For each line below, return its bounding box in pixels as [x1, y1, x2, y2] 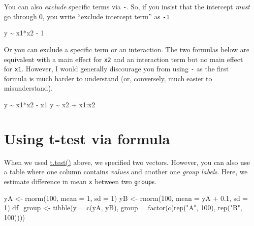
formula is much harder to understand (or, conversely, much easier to [4, 73, 212, 83]
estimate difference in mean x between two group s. [4, 176, 157, 186]
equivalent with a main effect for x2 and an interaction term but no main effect [4, 54, 243, 64]
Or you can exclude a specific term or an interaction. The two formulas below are [4, 44, 250, 54]
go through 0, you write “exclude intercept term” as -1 [4, 11, 170, 21]
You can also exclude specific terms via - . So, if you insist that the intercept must [4, 1, 250, 11]
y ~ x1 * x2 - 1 [4, 28, 44, 38]
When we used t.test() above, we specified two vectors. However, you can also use [4, 157, 250, 167]
